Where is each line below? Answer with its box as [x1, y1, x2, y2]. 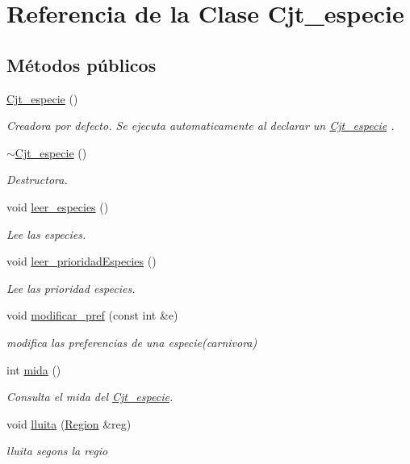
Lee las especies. [6, 225, 86, 242]
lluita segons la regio [6, 442, 108, 459]
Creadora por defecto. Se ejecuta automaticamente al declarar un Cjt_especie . [6, 117, 395, 134]
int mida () [6, 361, 61, 378]
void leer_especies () [6, 198, 109, 215]
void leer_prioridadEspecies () [6, 253, 157, 270]
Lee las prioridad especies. [6, 279, 136, 296]
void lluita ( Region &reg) [6, 415, 132, 432]
